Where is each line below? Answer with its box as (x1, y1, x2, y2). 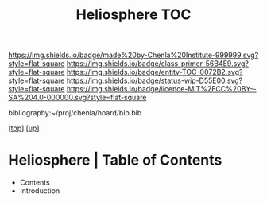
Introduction (19, 186, 60, 196)
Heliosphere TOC (75, 6, 192, 24)
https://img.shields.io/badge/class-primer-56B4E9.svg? (66, 59, 249, 68)
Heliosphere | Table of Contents (8, 151, 222, 169)
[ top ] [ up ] (8, 123, 40, 133)
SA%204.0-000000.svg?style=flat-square (8, 93, 147, 103)
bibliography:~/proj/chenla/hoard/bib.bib (8, 108, 142, 118)
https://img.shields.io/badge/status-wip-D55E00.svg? (66, 76, 243, 85)
